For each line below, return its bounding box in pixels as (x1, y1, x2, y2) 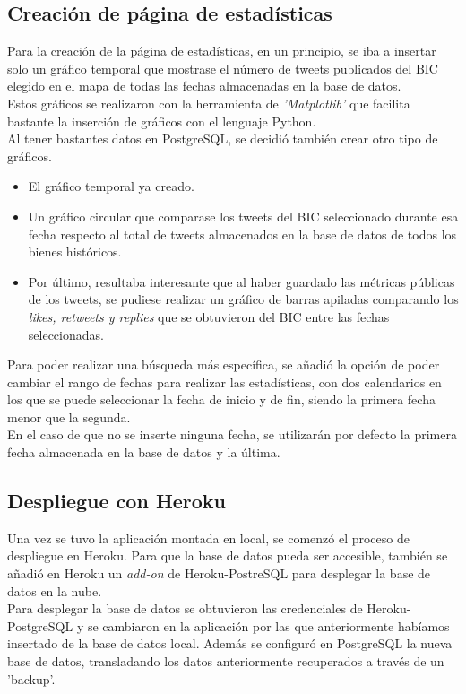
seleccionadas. (28, 325, 104, 343)
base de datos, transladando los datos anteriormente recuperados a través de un (7, 652, 444, 671)
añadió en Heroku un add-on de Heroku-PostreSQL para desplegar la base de (7, 564, 431, 583)
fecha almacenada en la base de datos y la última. (7, 443, 280, 462)
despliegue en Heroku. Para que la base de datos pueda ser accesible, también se (7, 546, 448, 565)
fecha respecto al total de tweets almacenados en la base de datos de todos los (28, 224, 457, 243)
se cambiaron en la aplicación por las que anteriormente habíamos (87, 616, 450, 635)
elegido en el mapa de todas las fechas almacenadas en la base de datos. (7, 76, 401, 95)
